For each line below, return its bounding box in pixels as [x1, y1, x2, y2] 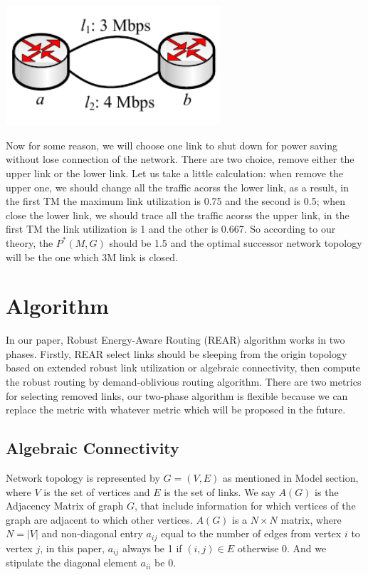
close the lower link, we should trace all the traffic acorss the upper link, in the [6, 207, 349, 222]
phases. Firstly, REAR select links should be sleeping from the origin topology [6, 346, 347, 361]
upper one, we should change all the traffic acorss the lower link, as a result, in [6, 179, 349, 194]
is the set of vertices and [43, 484, 150, 499]
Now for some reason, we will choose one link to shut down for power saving [6, 137, 337, 152]
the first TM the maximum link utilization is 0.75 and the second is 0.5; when [6, 194, 346, 209]
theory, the [6, 235, 53, 250]
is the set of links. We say [164, 484, 275, 499]
